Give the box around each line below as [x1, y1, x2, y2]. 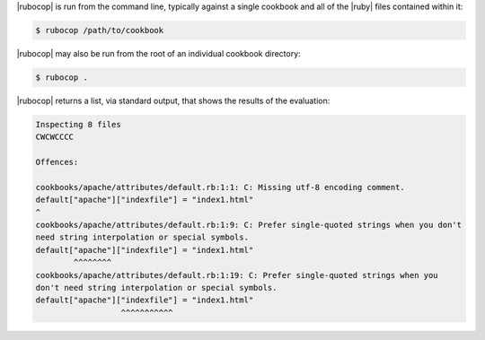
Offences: [35, 157, 79, 168]
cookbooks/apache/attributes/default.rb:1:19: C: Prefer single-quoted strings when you [35, 270, 439, 280]
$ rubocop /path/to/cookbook [35, 25, 164, 35]
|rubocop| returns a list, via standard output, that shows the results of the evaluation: [16, 95, 331, 106]
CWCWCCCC [35, 132, 75, 143]
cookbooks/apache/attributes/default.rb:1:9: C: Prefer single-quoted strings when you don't [35, 220, 463, 231]
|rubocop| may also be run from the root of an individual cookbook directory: [16, 48, 301, 58]
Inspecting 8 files [35, 119, 121, 129]
